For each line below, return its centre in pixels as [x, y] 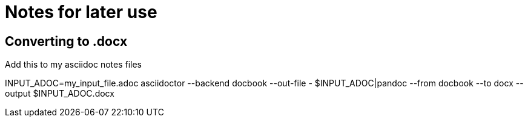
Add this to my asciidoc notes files [74, 65]
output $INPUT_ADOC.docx [60, 94]
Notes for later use [81, 12]
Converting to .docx [66, 41]
